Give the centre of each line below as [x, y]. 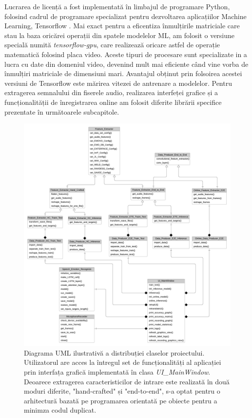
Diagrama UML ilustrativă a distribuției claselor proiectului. [114, 352]
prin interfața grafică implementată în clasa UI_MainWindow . [117, 371]
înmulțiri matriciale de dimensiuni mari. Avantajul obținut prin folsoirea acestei [123, 73]
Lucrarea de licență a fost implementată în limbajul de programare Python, [117, 6]
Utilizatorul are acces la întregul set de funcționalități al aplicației [123, 362]
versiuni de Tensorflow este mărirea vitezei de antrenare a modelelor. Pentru [118, 83]
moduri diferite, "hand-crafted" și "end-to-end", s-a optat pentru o [122, 391]
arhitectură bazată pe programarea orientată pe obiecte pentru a [121, 400]
